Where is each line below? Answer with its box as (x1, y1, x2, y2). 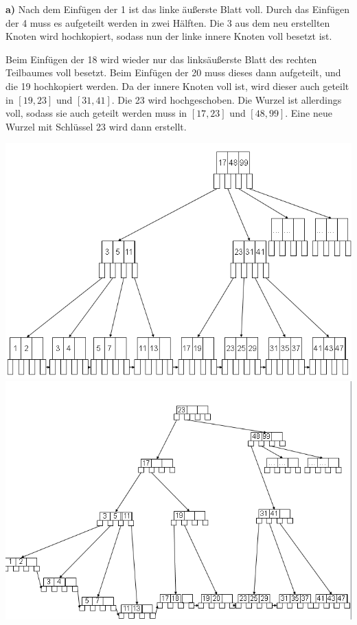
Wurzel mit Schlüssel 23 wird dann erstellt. (5, 119, 187, 133)
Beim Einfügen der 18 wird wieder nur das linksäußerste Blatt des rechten (5, 52, 317, 66)
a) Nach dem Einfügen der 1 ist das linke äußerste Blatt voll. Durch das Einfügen (5, 2, 350, 16)
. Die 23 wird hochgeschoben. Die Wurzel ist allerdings (111, 92, 342, 106)
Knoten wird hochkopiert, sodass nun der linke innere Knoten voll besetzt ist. (5, 29, 332, 43)
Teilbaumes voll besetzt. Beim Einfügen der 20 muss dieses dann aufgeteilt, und (5, 65, 341, 80)
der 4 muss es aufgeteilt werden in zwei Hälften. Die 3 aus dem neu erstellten (5, 15, 330, 30)
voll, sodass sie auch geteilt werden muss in (5, 106, 187, 120)
